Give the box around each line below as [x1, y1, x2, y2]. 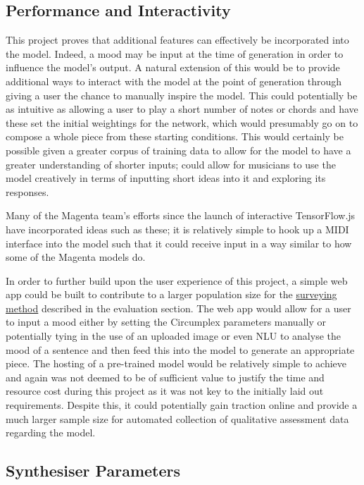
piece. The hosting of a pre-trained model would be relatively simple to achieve [6, 356, 347, 371]
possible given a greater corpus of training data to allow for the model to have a [6, 142, 351, 157]
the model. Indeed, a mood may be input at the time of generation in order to [6, 46, 344, 61]
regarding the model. [6, 425, 96, 440]
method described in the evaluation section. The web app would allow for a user [6, 300, 351, 315]
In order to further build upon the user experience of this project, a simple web [6, 273, 348, 288]
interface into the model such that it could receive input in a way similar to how [6, 235, 352, 250]
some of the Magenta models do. [6, 250, 146, 264]
